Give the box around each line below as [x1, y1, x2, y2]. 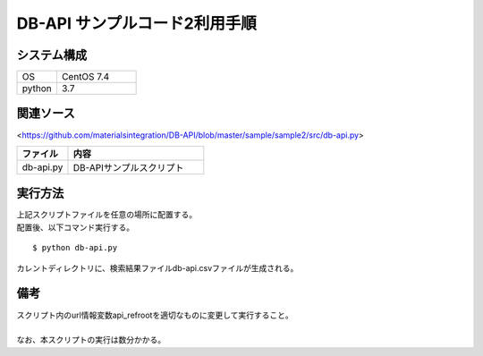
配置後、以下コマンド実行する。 [16, 222, 134, 233]
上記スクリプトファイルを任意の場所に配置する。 [16, 209, 197, 220]
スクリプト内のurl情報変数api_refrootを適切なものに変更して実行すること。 [16, 309, 294, 320]
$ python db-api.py [32, 242, 118, 253]
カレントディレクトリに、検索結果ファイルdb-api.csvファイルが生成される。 [16, 262, 299, 273]
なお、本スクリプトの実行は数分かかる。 [16, 335, 165, 345]
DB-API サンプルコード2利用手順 [16, 13, 257, 33]
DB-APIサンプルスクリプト [72, 161, 184, 174]
